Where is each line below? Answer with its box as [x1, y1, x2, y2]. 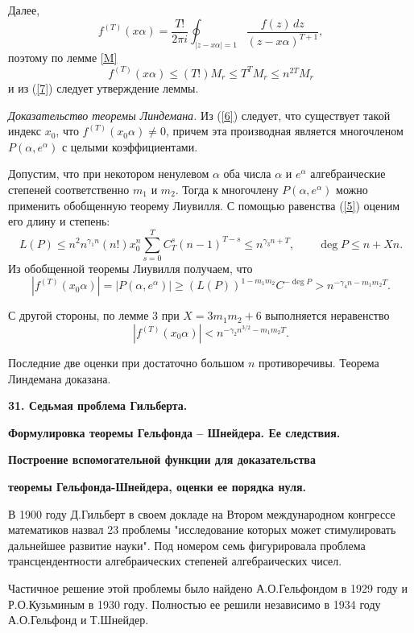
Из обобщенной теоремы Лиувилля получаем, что [8, 259, 253, 276]
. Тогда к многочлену [175, 180, 279, 197]
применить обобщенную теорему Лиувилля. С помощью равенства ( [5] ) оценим [8, 197, 400, 213]
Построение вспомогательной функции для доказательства [8, 451, 316, 468]
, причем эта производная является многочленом [165, 122, 404, 139]
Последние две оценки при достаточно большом [8, 354, 245, 371]
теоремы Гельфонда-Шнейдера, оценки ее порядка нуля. [8, 478, 307, 494]
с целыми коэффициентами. [61, 138, 198, 155]
